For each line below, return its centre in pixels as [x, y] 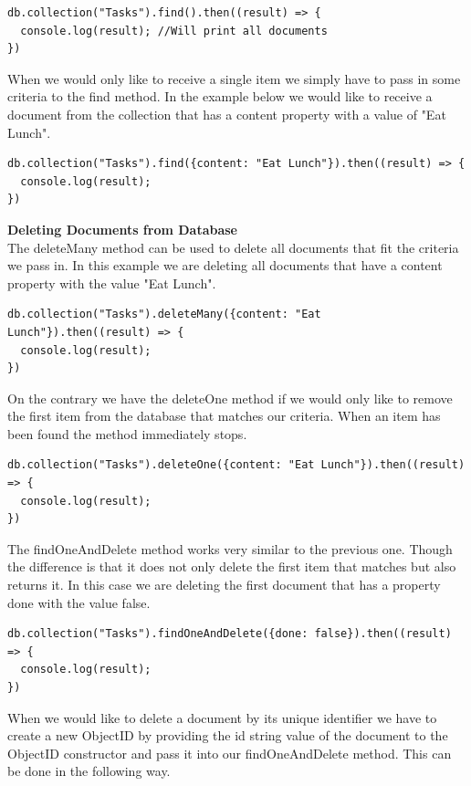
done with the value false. [79, 602]
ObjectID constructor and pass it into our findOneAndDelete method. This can [230, 753]
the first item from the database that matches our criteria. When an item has [224, 416]
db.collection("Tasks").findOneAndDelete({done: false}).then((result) [230, 634]
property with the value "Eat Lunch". [112, 283]
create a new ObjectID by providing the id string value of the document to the [228, 735]
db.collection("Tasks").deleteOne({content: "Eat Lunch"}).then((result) [236, 465]
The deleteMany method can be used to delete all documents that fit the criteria [233, 247]
